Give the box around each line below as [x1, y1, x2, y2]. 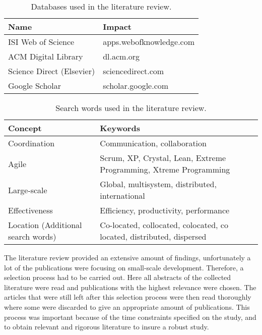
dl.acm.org [103, 50, 140, 62]
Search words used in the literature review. [55, 102, 207, 114]
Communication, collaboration [100, 137, 207, 149]
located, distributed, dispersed [100, 231, 207, 242]
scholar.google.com [103, 80, 169, 91]
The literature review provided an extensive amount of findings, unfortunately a [4, 252, 251, 262]
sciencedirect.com [103, 65, 164, 77]
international [100, 190, 145, 201]
